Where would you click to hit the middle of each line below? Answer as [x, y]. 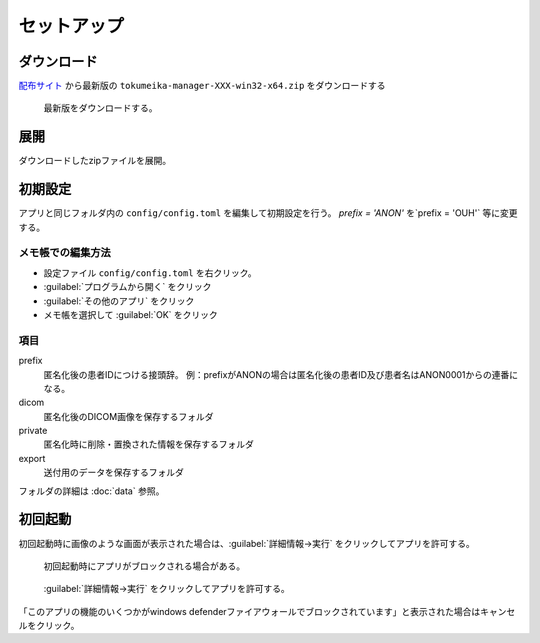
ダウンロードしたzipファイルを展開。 [95, 161]
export [32, 458]
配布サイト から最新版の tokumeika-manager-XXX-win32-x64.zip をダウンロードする [202, 86]
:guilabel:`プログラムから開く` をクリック [127, 287]
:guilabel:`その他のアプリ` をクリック [119, 301]
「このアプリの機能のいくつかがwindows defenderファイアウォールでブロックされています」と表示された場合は [249, 611]
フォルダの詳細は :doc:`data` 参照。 [91, 491]
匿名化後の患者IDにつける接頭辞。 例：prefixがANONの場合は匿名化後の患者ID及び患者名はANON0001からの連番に [281, 374]
